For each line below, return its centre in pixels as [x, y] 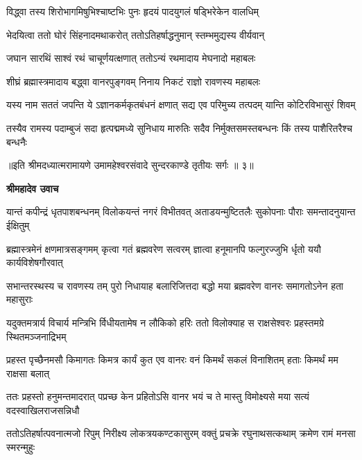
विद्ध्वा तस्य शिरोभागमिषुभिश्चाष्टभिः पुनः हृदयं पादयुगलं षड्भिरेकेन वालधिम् [132, 11]
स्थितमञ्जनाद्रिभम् [36, 336]
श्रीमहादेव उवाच [33, 188]
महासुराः [20, 299]
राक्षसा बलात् [28, 373]
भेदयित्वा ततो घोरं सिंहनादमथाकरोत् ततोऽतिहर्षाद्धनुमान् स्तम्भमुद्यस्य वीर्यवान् [136, 34]
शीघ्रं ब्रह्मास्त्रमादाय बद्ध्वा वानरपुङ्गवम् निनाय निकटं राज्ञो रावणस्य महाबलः [133, 81]
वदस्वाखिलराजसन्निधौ [43, 410]
